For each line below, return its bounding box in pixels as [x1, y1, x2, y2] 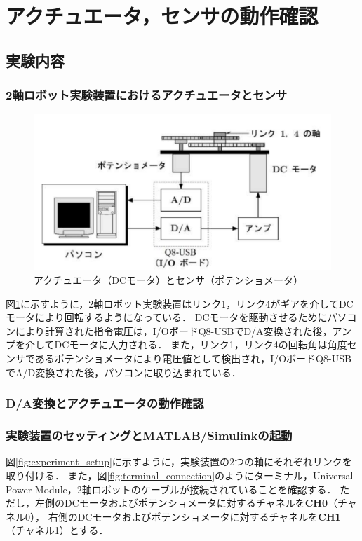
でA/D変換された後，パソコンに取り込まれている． [6, 364, 241, 379]
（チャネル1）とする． [6, 523, 109, 537]
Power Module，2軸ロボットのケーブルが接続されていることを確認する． [6, 481, 337, 496]
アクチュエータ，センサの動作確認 [6, 1, 319, 30]
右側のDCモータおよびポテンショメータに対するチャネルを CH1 [48, 509, 341, 523]
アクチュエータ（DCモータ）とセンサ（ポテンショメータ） [34, 273, 304, 287]
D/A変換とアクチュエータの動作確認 [6, 395, 204, 412]
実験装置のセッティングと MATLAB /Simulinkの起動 [6, 427, 293, 444]
